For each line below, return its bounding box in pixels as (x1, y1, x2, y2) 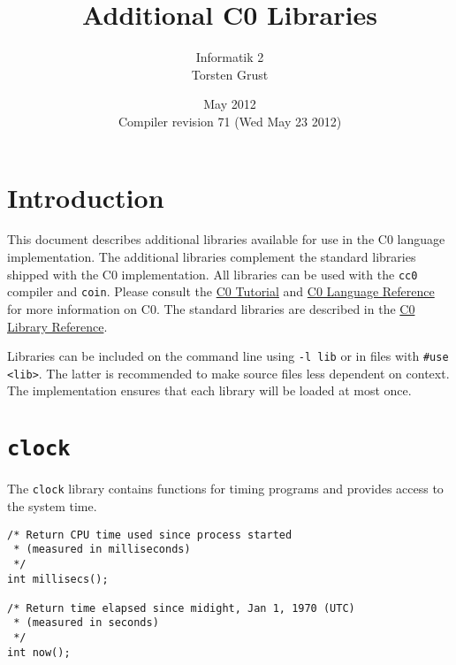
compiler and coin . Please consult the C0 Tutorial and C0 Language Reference (7, 282, 435, 301)
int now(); (7, 646, 71, 659)
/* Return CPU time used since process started (7, 528, 293, 541)
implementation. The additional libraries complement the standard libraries (7, 248, 416, 266)
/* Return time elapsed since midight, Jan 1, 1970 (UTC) (7, 601, 355, 615)
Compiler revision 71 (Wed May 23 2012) (118, 111, 342, 130)
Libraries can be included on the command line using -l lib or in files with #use (7, 347, 449, 365)
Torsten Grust (191, 65, 269, 83)
